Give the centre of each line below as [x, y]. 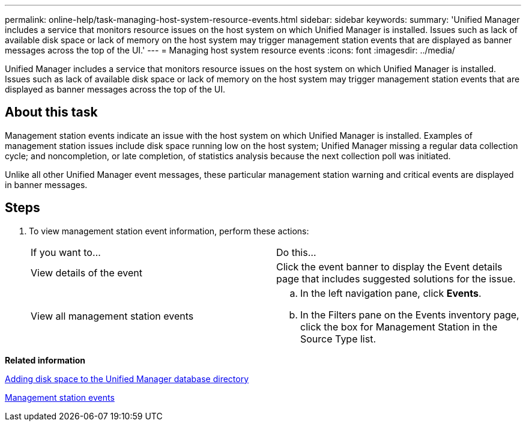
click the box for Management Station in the [399, 327]
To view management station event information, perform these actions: [169, 231]
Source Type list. [338, 339]
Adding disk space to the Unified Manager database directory [127, 379]
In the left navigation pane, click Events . [391, 293]
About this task [51, 112]
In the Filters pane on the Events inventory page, [410, 315]
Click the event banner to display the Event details [389, 266]
